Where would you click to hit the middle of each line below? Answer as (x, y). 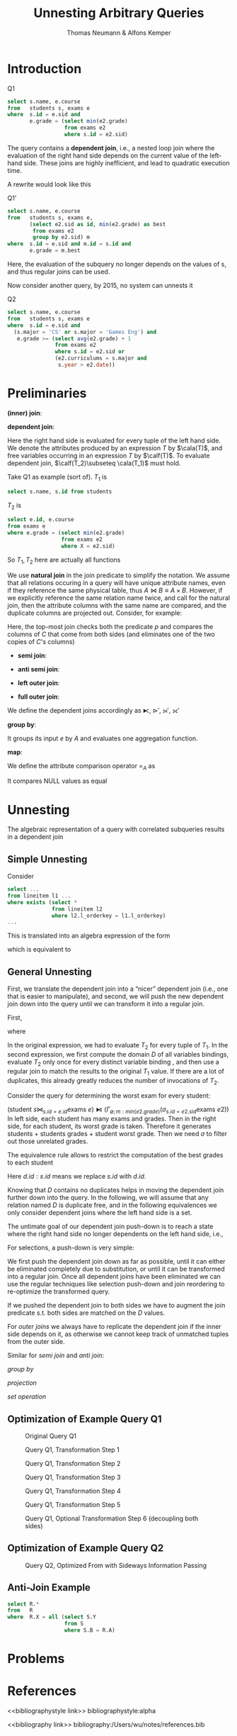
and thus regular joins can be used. (59, 272)
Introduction (45, 68)
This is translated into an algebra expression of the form (89, 936)
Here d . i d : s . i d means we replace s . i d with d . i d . (77, 1176)
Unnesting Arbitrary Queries (119, 13)
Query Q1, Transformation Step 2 (73, 1463)
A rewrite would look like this (49, 184)
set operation (27, 1397)
